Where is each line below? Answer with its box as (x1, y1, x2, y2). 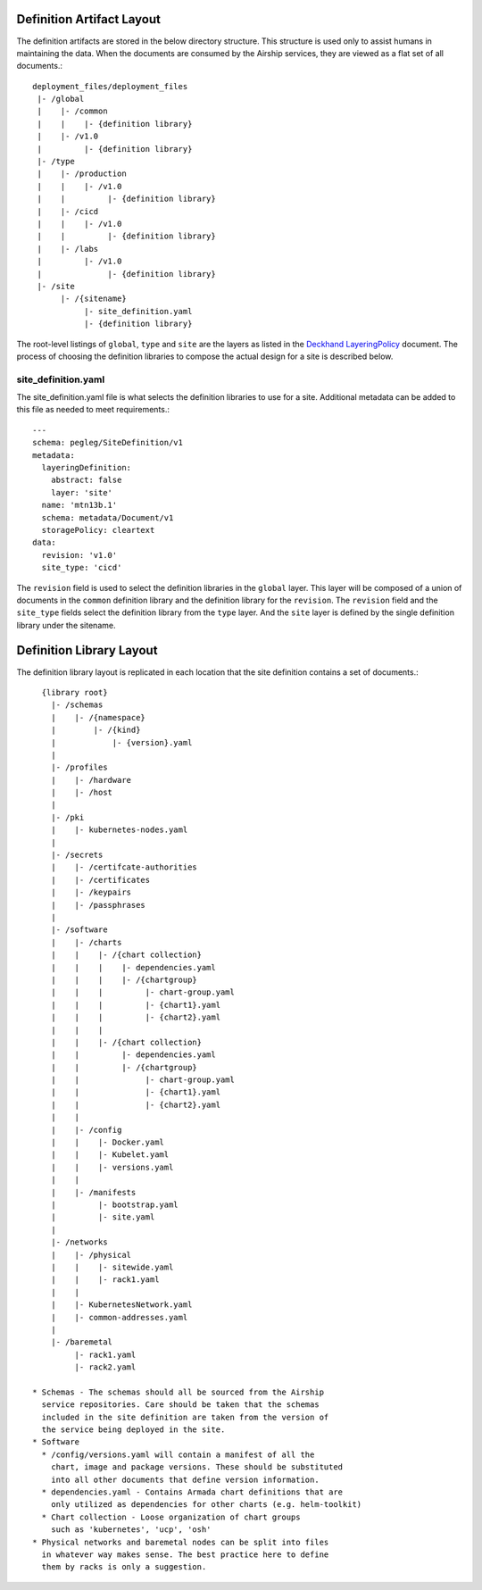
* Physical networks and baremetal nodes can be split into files (32, 1536, 329, 1547)
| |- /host (50, 787, 113, 798)
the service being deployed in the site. (41, 1425, 226, 1435)
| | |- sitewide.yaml (50, 1261, 174, 1272)
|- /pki (50, 812, 85, 822)
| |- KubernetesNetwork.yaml (50, 1300, 193, 1310)
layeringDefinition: (41, 462, 132, 472)
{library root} (41, 687, 108, 697)
